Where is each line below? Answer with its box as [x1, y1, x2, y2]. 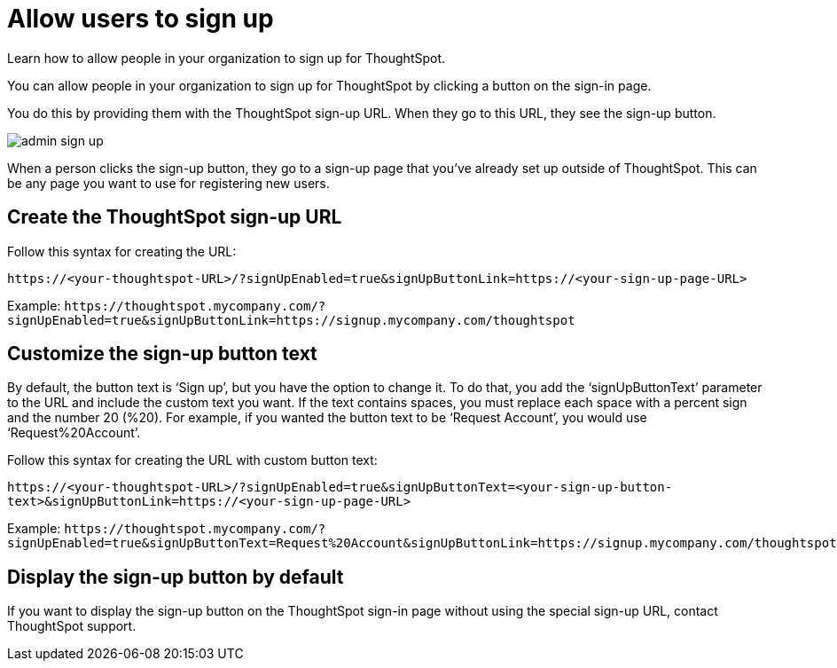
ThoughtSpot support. [7, 618, 137, 634]
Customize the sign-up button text [7, 342, 317, 365]
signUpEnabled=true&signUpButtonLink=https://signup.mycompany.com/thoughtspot [7, 312, 575, 327]
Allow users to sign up [7, 4, 274, 34]
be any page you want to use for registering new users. [7, 175, 330, 191]
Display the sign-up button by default [7, 565, 344, 588]
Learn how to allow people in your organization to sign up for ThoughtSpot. [7, 50, 446, 66]
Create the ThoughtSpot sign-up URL [7, 206, 342, 229]
